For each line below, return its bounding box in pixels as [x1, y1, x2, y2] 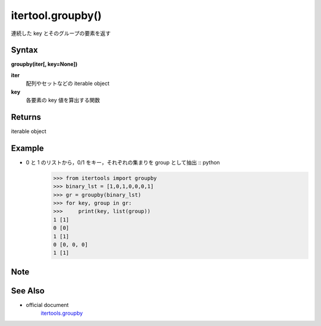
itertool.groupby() [11, 9, 102, 22]
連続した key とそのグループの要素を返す [11, 30, 111, 37]
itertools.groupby [40, 309, 83, 317]
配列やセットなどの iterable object [26, 80, 110, 87]
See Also [11, 286, 45, 296]
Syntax [11, 45, 38, 55]
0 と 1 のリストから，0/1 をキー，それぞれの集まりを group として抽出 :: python [26, 159, 220, 166]
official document [26, 301, 69, 308]
